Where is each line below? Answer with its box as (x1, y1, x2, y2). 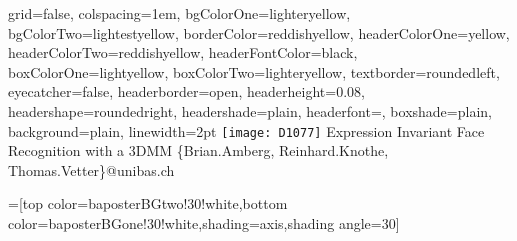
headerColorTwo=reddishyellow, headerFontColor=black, (8, 42, 358, 63)
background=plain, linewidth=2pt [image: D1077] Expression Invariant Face (8, 120, 485, 141)
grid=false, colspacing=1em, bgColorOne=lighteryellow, (8, 3, 351, 23)
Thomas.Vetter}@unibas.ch (8, 159, 175, 180)
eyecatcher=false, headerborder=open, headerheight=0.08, (8, 81, 365, 102)
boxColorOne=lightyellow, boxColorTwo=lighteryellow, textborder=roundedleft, (8, 61, 500, 82)
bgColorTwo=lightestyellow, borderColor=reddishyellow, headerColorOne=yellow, (8, 22, 510, 43)
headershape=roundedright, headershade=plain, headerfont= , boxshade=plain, (8, 100, 492, 121)
